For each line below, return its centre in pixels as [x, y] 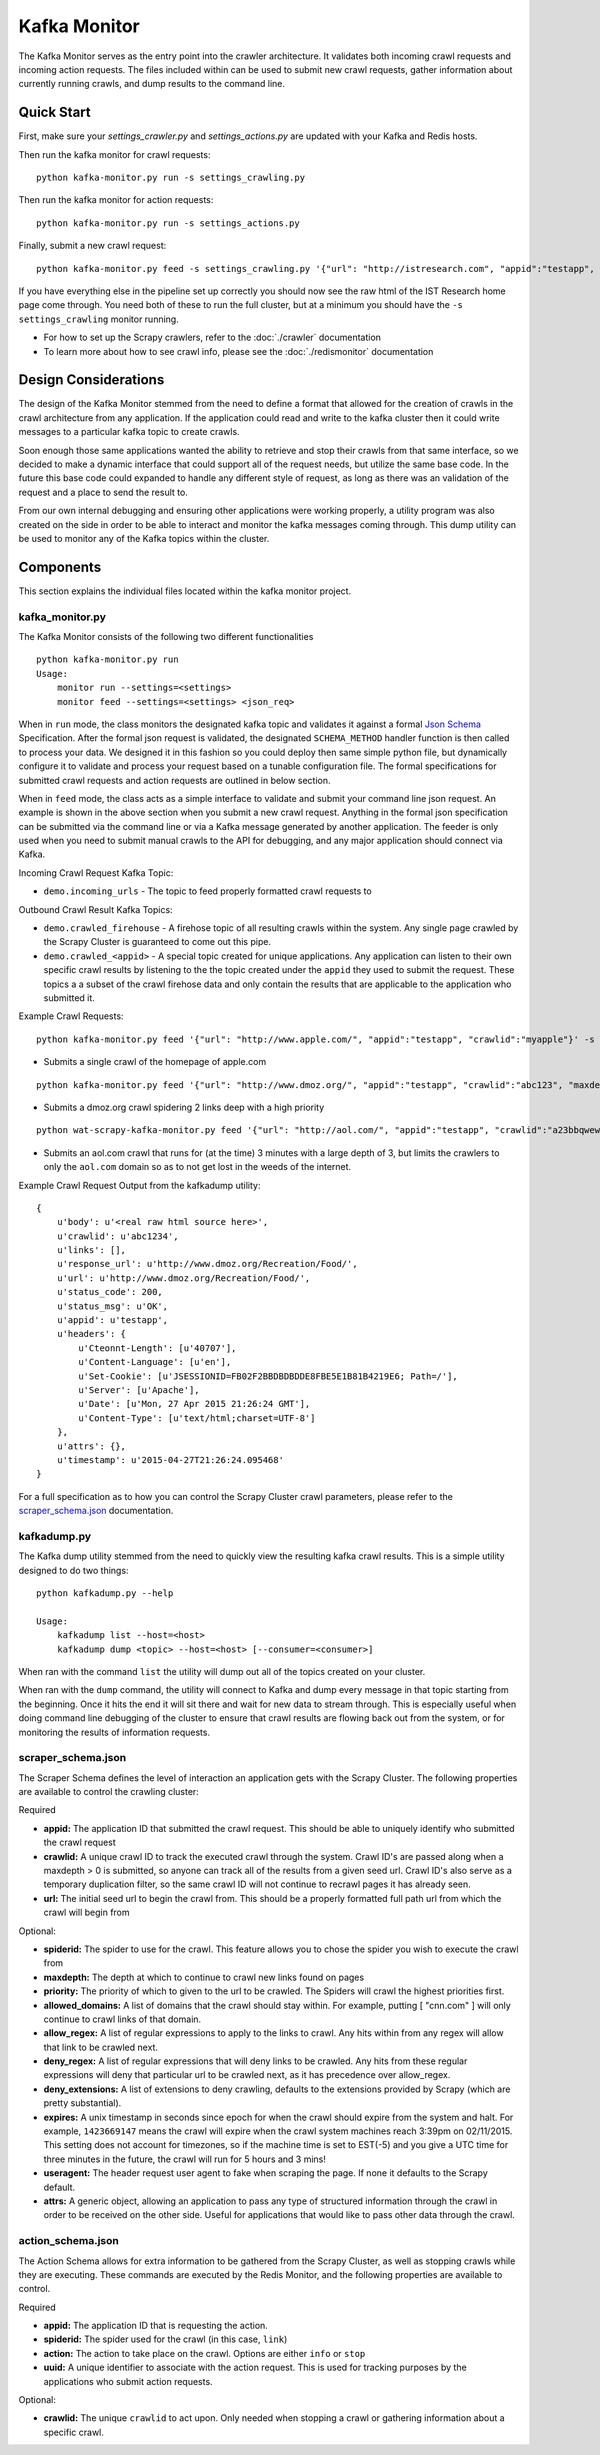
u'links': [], [91, 1250]
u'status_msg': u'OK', [112, 1306]
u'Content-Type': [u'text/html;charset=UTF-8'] [197, 1418]
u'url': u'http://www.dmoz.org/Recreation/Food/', [183, 1278]
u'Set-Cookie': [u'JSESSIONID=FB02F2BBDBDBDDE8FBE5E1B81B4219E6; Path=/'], [268, 1376]
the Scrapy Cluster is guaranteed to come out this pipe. [157, 942]
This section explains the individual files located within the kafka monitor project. [185, 591]
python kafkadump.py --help [105, 1593]
